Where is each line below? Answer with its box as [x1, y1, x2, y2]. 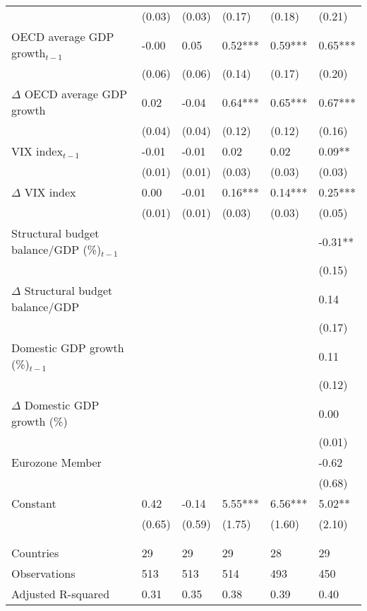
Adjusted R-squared [11, 586, 110, 602]
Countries [11, 545, 59, 561]
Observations [11, 565, 76, 581]
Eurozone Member [11, 454, 102, 470]
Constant [11, 495, 56, 511]
